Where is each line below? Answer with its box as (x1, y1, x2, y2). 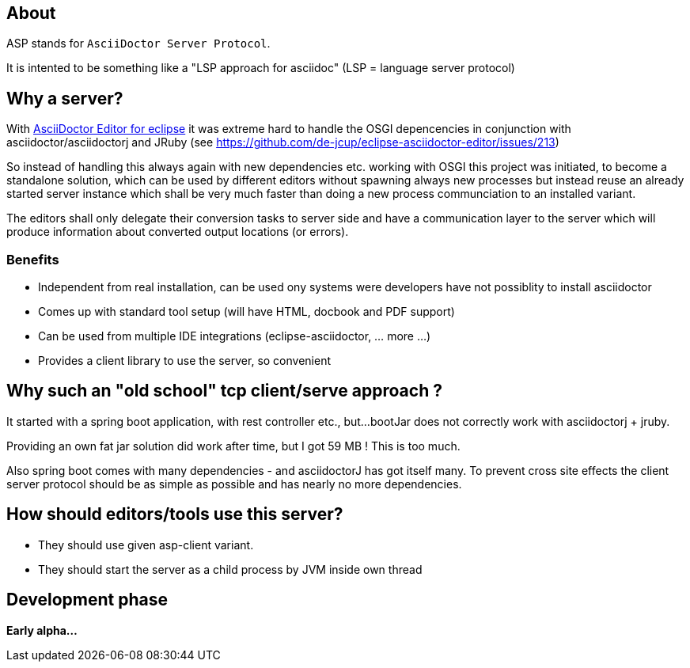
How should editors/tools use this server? (6, 504, 343, 525)
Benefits (6, 251, 59, 268)
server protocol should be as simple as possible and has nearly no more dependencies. (6, 476, 462, 491)
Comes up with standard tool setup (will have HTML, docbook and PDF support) (38, 305, 455, 319)
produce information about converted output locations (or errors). (6, 225, 349, 239)
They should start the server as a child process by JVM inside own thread (38, 562, 423, 576)
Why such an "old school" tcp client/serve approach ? (6, 381, 442, 401)
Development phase (6, 590, 169, 610)
